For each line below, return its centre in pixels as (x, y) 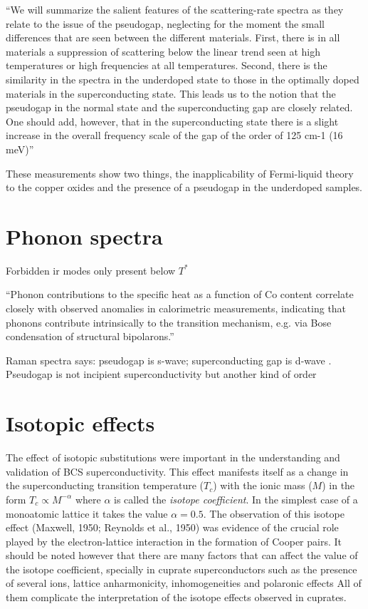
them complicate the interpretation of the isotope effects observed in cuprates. (176, 597)
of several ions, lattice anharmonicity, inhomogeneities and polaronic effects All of (184, 583)
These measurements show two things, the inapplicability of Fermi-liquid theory (180, 173)
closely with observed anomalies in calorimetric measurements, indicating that (176, 308)
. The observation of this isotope (274, 513)
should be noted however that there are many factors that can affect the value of (182, 555)
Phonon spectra (84, 236)
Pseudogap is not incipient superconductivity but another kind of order (161, 374)
